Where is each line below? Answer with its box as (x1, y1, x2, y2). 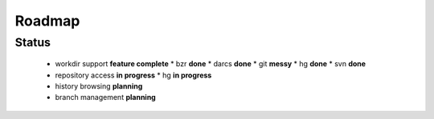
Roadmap (14, 12, 80, 30)
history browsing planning (55, 81, 143, 91)
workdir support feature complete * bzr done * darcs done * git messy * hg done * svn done (55, 59, 366, 69)
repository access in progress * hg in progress (55, 70, 212, 80)
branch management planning (55, 93, 156, 102)
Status (14, 35, 51, 50)
